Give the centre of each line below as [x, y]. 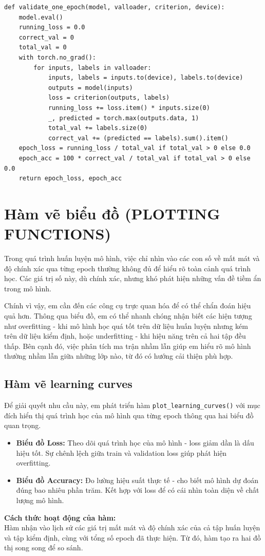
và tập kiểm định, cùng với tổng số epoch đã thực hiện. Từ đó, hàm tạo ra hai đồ [132, 537]
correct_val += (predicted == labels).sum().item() [138, 138]
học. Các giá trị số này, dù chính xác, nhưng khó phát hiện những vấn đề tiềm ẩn [133, 278]
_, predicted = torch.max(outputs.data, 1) [124, 118]
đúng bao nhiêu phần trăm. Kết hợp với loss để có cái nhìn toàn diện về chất [138, 490]
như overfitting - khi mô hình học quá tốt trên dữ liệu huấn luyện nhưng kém [126, 326]
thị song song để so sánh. [44, 548]
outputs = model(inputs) [90, 88]
